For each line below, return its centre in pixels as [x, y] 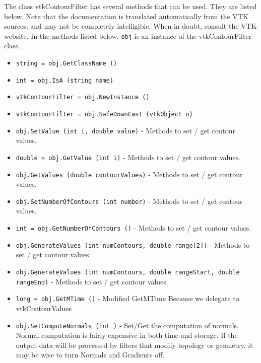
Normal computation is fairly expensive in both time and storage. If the [127, 335]
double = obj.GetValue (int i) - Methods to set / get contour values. [128, 157]
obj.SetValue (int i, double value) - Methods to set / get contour [126, 130]
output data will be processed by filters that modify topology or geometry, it [134, 345]
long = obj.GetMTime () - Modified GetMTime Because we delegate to [127, 298]
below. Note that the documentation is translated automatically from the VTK [126, 16]
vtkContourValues [44, 308]
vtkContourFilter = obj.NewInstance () [83, 97]
